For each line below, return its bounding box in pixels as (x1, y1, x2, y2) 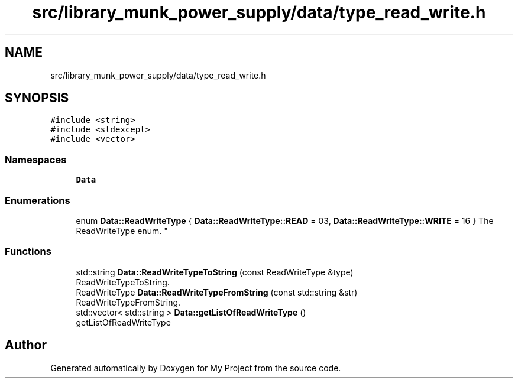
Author (5, 337, 47, 353)
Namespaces (5, 153, 67, 165)
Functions (5, 245, 51, 258)
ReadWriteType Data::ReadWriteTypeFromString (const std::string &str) (76, 287, 358, 297)
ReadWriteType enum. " (76, 225, 168, 236)
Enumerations (5, 194, 70, 206)
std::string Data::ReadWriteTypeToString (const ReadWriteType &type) (76, 267, 354, 277)
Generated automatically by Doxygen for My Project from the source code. (50, 362, 341, 373)
